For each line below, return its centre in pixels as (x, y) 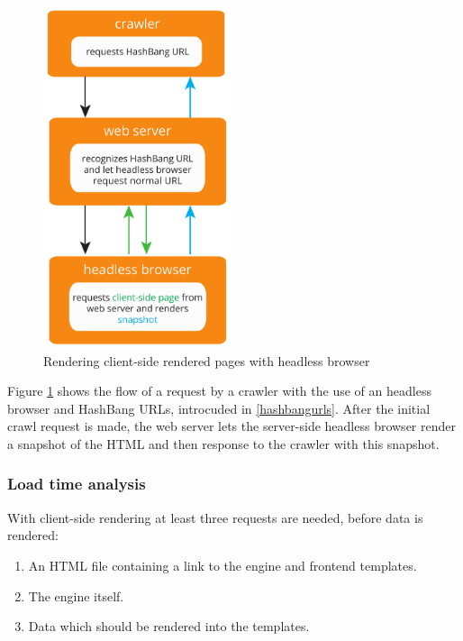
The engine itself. (76, 595)
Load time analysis (77, 484)
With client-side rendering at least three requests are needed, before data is (215, 517)
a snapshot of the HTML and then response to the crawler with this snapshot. (223, 443)
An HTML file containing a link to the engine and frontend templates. (222, 565)
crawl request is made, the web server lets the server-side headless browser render (231, 426)
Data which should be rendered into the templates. (169, 626)
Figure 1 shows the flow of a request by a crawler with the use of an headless (219, 391)
